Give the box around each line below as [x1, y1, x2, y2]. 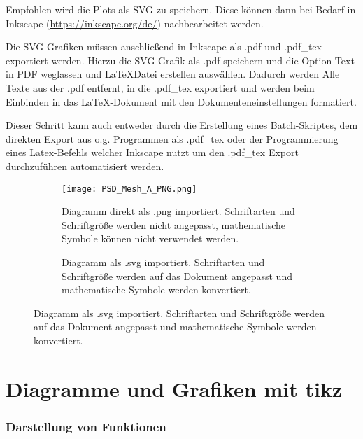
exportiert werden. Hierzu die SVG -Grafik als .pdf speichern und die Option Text [6, 53, 355, 67]
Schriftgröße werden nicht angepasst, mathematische [62, 217, 285, 232]
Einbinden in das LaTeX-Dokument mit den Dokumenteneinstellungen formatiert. [6, 94, 357, 109]
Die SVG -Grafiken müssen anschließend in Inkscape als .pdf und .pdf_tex [6, 39, 322, 54]
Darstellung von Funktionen [6, 417, 166, 435]
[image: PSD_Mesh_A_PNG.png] [62, 183, 197, 194]
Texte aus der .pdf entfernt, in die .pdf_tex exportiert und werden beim [6, 80, 315, 95]
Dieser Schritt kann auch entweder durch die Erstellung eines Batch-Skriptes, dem [6, 118, 358, 132]
